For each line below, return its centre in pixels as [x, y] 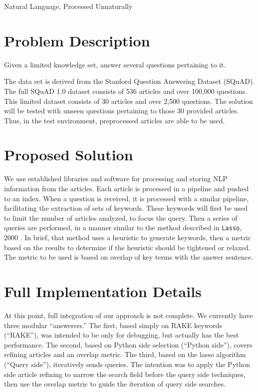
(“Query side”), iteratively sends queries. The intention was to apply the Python [127, 364]
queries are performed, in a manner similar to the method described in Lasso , [123, 227]
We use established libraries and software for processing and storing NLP [116, 179]
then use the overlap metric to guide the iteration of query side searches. [115, 384]
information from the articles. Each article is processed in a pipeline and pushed [127, 188]
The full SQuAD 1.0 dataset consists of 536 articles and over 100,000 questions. [126, 91]
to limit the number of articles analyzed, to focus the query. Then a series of [121, 217]
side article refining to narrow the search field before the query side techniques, [125, 374]
